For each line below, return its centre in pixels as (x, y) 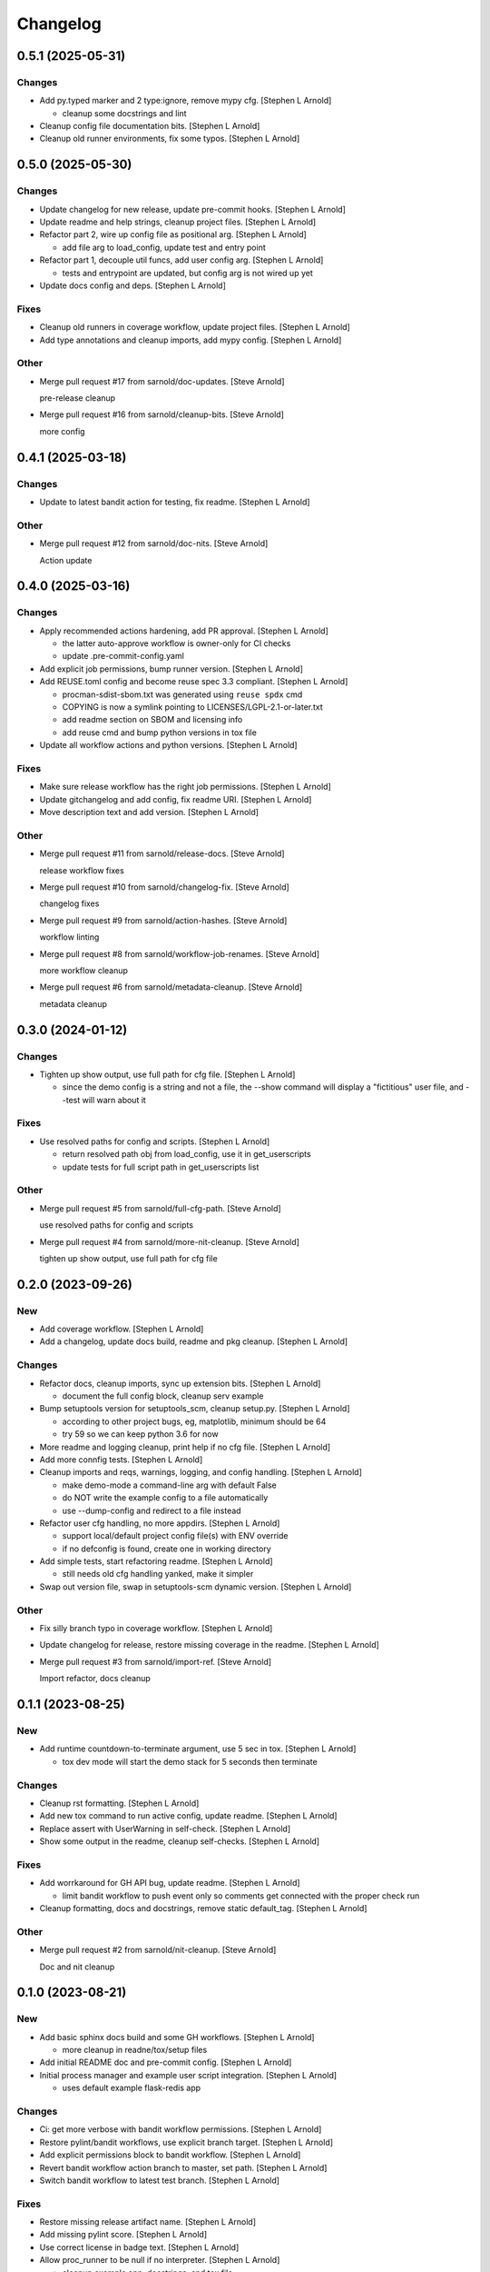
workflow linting (69, 937)
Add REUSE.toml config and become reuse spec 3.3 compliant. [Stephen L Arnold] (194, 682)
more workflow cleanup (84, 970)
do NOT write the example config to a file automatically (165, 1498)
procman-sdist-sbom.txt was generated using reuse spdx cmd (182, 694)
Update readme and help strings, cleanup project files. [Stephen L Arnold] (178, 222)
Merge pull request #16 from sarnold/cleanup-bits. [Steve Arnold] (162, 414)
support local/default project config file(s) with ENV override (175, 1536)
